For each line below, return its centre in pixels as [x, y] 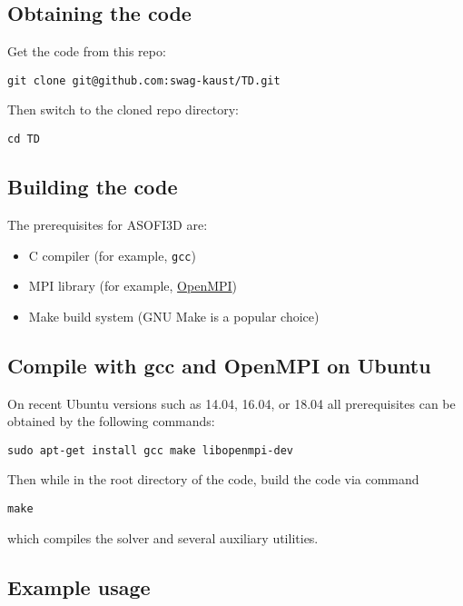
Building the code [93, 187]
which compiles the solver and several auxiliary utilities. [163, 537]
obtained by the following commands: [111, 421]
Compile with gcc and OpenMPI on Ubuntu [219, 365]
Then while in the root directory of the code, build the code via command [213, 479]
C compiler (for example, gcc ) [112, 255]
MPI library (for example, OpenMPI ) [133, 286]
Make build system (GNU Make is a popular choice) [174, 316]
